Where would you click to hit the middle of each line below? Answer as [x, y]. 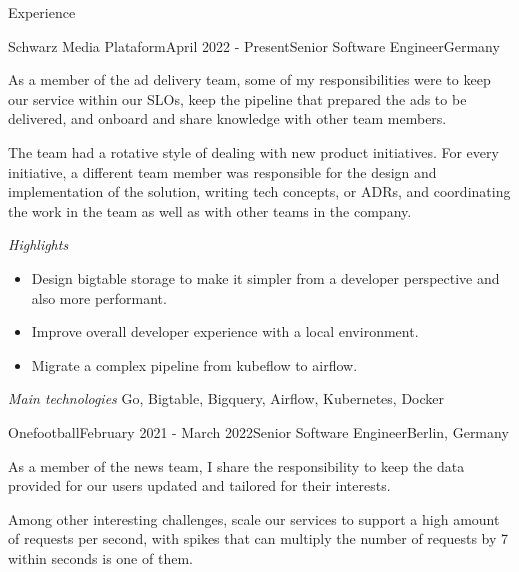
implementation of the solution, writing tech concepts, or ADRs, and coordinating [259, 191]
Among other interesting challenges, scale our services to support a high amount [254, 518]
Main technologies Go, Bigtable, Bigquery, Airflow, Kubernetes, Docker [226, 398]
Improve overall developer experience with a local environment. [225, 331]
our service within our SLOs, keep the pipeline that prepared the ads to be [237, 98]
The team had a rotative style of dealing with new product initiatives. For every [253, 151]
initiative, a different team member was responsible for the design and [222, 171]
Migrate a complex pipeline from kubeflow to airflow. [194, 364]
